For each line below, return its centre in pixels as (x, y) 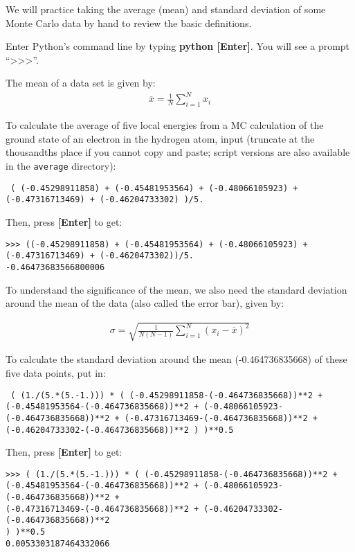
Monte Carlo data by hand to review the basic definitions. (129, 23)
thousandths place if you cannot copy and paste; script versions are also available (178, 152)
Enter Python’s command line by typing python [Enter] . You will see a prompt (178, 46)
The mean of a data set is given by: (81, 83)
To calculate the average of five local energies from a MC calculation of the (165, 125)
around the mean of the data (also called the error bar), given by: (145, 303)
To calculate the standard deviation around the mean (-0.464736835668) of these (176, 359)
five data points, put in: (56, 372)
